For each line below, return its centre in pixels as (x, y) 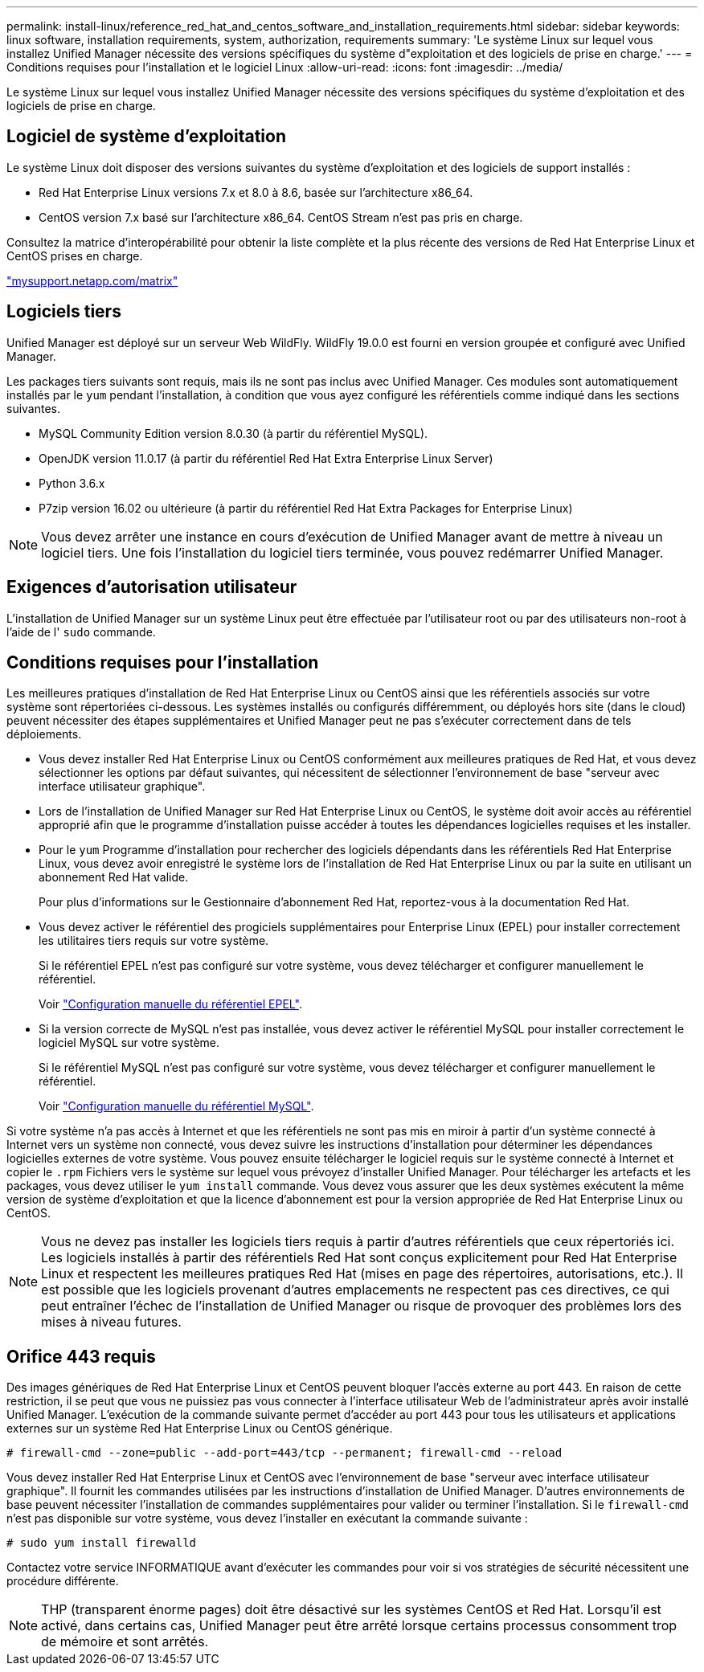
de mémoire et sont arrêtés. (125, 1642)
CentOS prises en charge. (75, 256)
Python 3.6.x (72, 483)
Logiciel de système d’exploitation (146, 137)
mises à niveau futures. (111, 1322)
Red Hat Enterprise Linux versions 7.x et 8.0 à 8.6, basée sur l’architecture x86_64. (256, 192)
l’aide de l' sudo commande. (81, 632)
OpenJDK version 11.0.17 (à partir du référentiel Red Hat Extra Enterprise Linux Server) (266, 458)
